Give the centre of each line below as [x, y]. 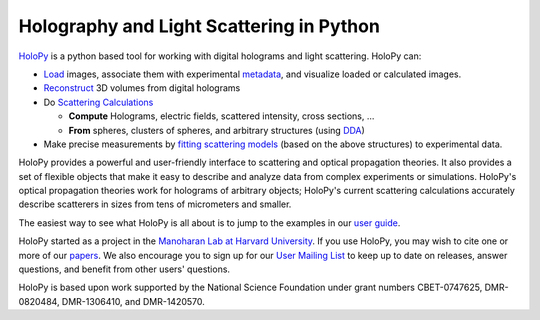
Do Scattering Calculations [98, 102]
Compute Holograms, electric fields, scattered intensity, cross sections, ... [221, 116]
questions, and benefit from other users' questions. [124, 269]
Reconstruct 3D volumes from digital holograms [142, 88]
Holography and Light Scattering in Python [199, 26]
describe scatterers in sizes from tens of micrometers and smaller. [155, 204]
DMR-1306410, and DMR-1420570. [133, 301]
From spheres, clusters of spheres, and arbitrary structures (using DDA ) [216, 130]
